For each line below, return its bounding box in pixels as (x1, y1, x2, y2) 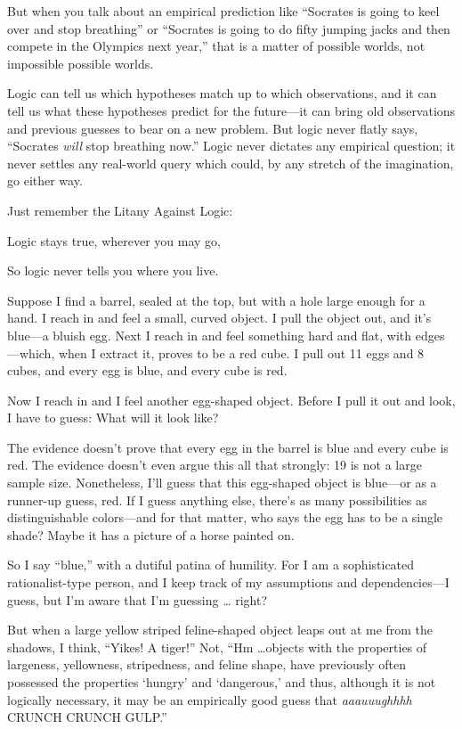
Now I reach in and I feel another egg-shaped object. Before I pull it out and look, (7, 390, 456, 409)
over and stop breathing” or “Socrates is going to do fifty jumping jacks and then (7, 19, 450, 37)
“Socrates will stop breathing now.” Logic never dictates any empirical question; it (7, 136, 456, 155)
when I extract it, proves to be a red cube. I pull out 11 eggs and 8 (58, 343, 425, 362)
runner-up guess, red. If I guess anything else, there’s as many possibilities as (7, 490, 427, 509)
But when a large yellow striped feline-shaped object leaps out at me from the (7, 620, 434, 639)
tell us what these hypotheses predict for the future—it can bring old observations (7, 101, 456, 119)
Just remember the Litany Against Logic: (7, 201, 233, 219)
